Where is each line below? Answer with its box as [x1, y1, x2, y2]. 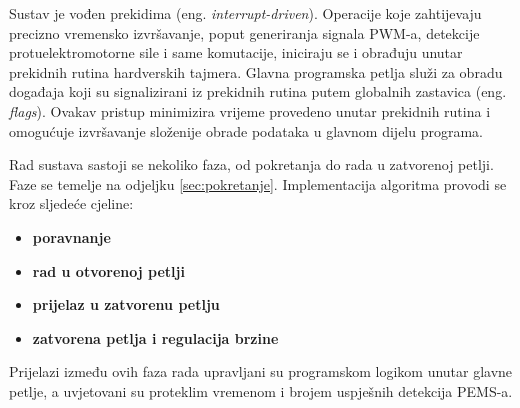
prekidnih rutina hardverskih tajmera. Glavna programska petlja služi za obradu [9, 61, 503, 82]
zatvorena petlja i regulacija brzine [32, 327, 279, 348]
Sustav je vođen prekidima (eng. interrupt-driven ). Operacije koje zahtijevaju [9, 3, 482, 23]
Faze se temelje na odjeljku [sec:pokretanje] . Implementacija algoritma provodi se [9, 173, 507, 194]
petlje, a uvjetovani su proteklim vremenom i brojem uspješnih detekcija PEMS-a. [9, 380, 513, 401]
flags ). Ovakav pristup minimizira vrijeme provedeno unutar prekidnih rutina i [9, 100, 491, 121]
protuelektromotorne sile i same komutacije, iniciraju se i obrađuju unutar [9, 42, 463, 63]
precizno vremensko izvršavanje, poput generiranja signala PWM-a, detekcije [9, 22, 480, 43]
